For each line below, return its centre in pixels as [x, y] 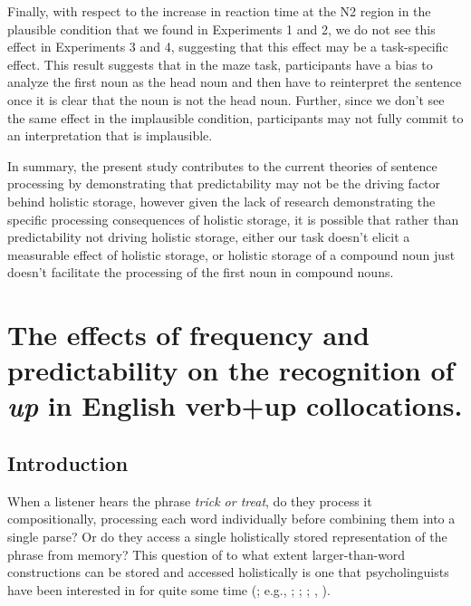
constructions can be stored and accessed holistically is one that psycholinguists [228, 572]
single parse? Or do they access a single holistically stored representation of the [227, 537]
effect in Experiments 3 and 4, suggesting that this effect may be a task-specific [228, 47]
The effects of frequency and [188, 335]
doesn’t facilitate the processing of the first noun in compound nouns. [201, 272]
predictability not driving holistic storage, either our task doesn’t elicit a [209, 237]
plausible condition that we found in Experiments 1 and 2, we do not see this [221, 29]
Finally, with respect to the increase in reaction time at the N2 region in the [219, 11]
